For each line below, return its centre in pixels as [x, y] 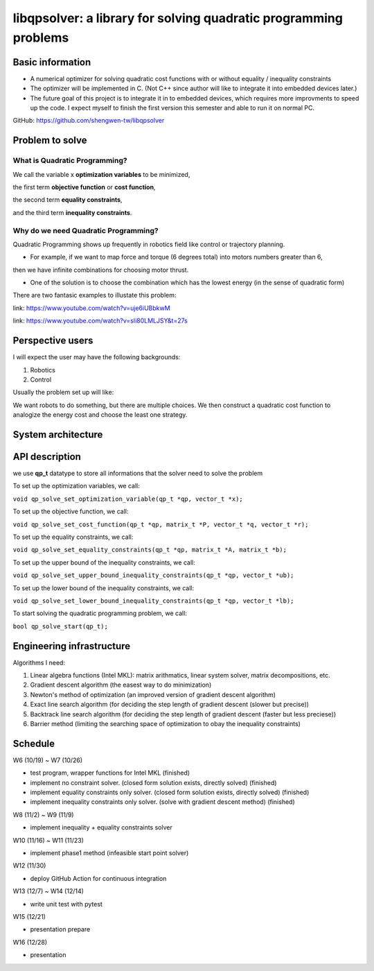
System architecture [58, 435]
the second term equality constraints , [68, 200]
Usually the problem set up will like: [63, 393]
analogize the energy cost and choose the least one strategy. [100, 415]
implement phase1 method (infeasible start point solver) [109, 852]
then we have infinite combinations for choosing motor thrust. [101, 270]
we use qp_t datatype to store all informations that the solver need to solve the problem [138, 473]
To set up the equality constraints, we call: [73, 537]
